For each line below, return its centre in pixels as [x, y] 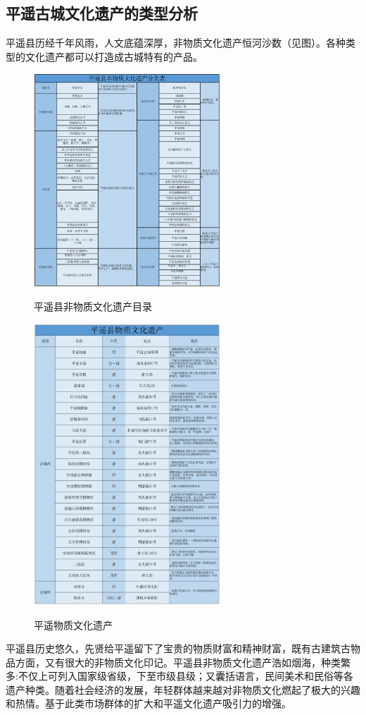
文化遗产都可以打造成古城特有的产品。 [114, 56]
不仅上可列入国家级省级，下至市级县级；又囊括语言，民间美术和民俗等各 [185, 676]
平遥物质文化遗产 [73, 624]
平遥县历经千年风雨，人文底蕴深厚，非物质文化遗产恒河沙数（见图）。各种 [176, 43]
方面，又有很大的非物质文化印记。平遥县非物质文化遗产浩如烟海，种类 [178, 662]
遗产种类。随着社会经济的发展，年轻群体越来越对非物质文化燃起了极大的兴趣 [183, 689]
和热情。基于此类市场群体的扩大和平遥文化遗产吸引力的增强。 [149, 703]
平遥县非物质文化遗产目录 [93, 306]
